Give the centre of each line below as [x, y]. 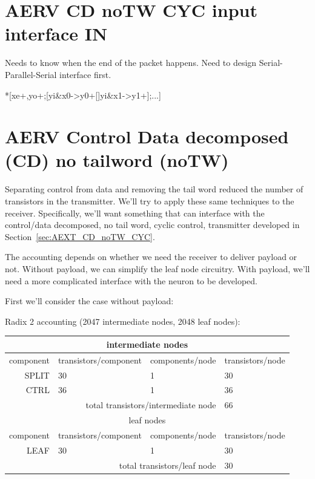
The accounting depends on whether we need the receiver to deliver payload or [151, 257]
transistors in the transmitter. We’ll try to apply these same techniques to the [150, 201]
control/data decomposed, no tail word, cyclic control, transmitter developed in [152, 225]
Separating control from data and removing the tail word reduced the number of [154, 189]
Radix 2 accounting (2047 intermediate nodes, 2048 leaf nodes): [123, 321]
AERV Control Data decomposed [147, 136]
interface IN [56, 34]
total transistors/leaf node [167, 465]
